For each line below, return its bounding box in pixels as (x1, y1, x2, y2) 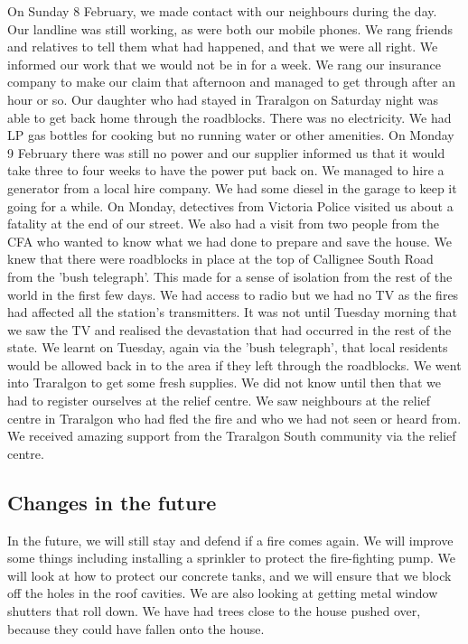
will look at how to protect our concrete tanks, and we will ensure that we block (7, 565, 452, 584)
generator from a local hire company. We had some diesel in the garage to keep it (7, 178, 457, 197)
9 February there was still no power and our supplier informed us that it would (7, 143, 445, 162)
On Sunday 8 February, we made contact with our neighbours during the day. (7, 2, 437, 20)
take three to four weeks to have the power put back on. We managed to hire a (7, 161, 445, 180)
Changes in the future (7, 488, 217, 516)
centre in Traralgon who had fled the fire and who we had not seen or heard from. (7, 408, 462, 427)
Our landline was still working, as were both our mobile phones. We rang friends (7, 19, 453, 38)
